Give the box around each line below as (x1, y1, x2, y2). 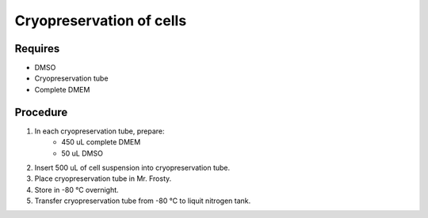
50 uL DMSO (61, 148, 103, 158)
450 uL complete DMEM (61, 137, 141, 147)
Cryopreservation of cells (14, 12, 187, 29)
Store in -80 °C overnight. (34, 185, 119, 194)
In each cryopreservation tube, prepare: (34, 126, 166, 136)
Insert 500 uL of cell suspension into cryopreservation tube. (34, 163, 231, 172)
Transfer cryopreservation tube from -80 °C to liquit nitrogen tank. (34, 196, 251, 205)
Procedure (14, 105, 68, 118)
